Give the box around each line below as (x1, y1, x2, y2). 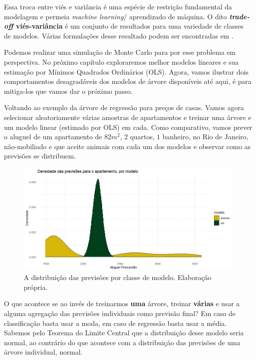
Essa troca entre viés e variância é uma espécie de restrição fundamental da (4, 1, 232, 11)
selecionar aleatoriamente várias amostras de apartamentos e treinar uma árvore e (4, 112, 252, 122)
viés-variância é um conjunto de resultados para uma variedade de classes (16, 21, 244, 31)
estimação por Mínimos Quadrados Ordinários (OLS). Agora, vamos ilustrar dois (4, 66, 249, 77)
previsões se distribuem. (4, 151, 76, 161)
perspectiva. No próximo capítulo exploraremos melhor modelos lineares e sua (4, 56, 239, 67)
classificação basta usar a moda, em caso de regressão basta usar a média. (4, 318, 227, 328)
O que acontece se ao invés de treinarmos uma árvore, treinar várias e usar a (4, 298, 240, 309)
